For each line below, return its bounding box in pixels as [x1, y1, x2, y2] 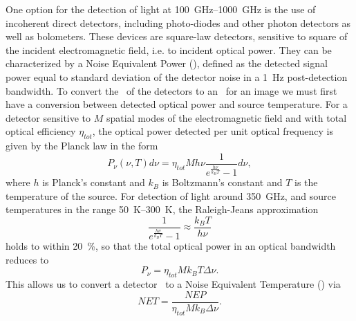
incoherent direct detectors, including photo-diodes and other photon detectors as [6, 15, 351, 30]
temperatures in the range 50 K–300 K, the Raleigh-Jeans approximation [6, 202, 319, 217]
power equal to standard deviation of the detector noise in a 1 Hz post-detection [6, 69, 348, 84]
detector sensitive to [6, 110, 91, 125]
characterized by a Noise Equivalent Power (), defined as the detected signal [6, 56, 328, 71]
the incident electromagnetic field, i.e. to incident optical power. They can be [6, 42, 332, 57]
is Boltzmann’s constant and [162, 175, 283, 190]
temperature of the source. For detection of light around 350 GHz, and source [6, 188, 336, 203]
